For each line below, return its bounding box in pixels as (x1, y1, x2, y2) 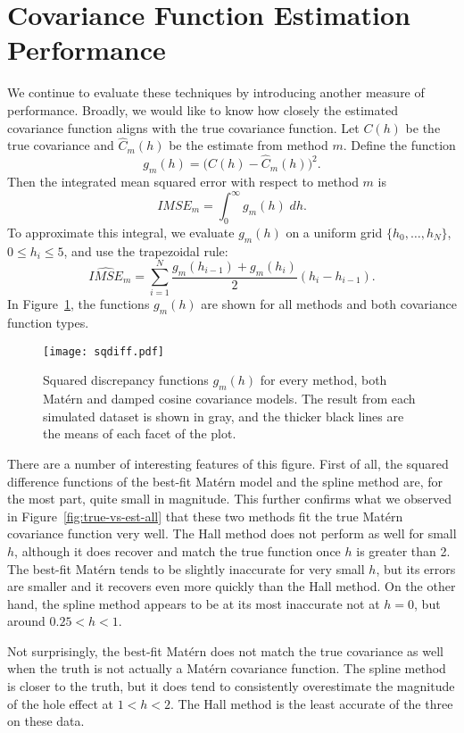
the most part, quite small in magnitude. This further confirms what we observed (7, 489, 452, 508)
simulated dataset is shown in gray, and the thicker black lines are (43, 406, 404, 425)
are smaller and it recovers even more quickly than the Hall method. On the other (7, 577, 456, 596)
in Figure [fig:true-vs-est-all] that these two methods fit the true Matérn (7, 506, 403, 525)
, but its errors (376, 559, 456, 578)
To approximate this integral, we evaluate (7, 222, 235, 241)
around (7, 612, 46, 630)
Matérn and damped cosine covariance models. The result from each (43, 389, 416, 408)
